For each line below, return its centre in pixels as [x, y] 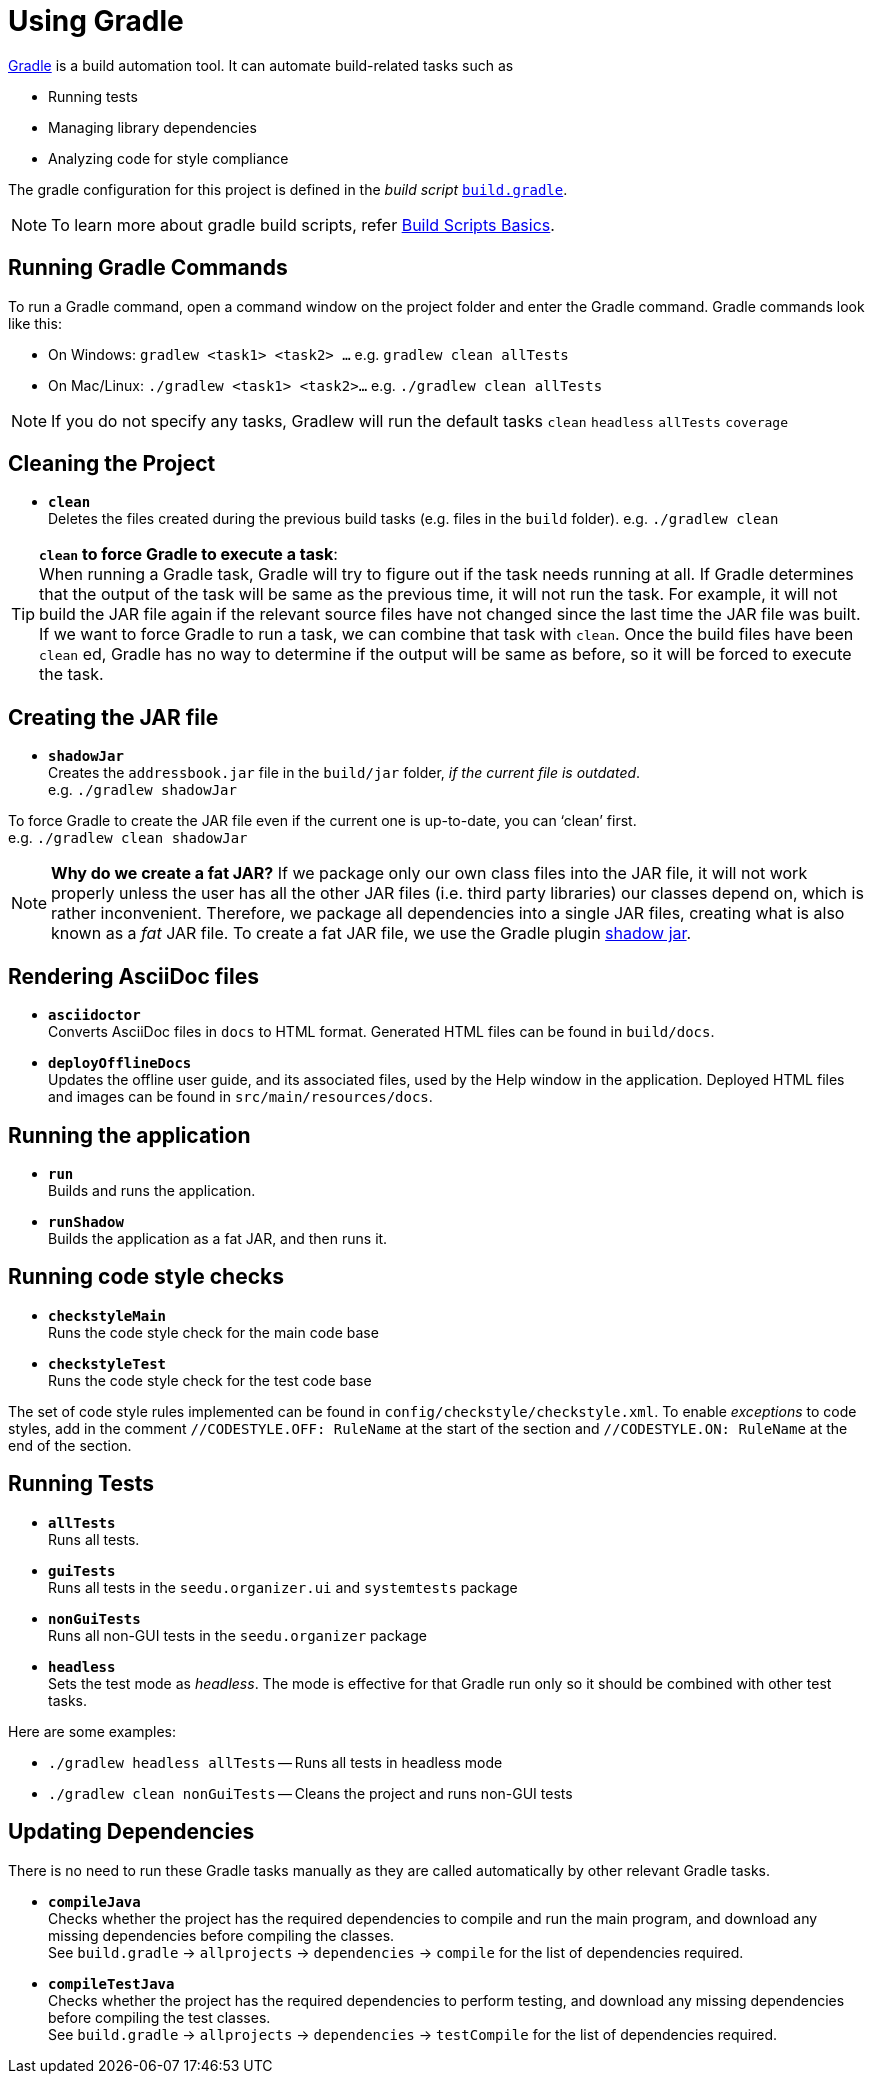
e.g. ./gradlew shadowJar [142, 790]
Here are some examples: [92, 1731]
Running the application [129, 1135]
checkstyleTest [107, 1363]
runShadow [86, 1221]
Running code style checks [146, 1277]
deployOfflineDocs [120, 1063]
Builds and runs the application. [152, 1190]
